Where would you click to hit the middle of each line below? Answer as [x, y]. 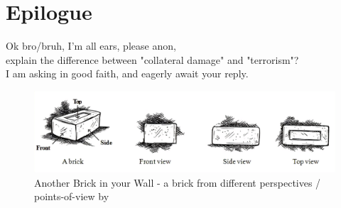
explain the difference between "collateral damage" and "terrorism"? [152, 59]
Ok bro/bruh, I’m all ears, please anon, [91, 46]
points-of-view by [72, 196]
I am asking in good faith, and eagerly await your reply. [127, 73]
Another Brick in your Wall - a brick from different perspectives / [178, 182]
